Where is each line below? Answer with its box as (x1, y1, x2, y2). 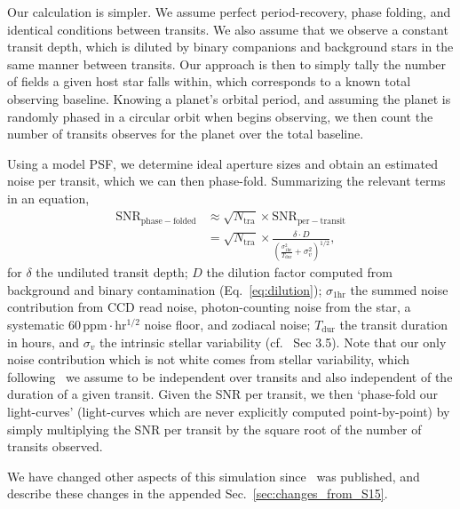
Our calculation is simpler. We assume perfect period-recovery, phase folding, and (7, 3, 451, 20)
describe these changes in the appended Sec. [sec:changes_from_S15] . (7, 484, 388, 503)
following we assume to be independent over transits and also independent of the (7, 367, 453, 386)
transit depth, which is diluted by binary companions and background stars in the (7, 37, 454, 56)
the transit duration (339, 315, 448, 333)
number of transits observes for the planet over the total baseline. (7, 124, 364, 143)
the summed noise (350, 280, 448, 298)
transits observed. (7, 437, 103, 456)
